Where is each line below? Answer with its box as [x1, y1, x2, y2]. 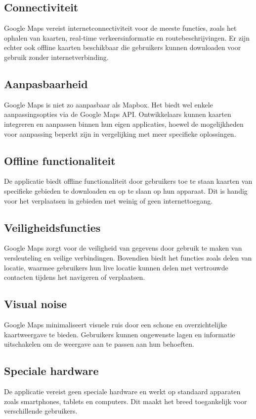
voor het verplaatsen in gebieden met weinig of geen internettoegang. [4, 195, 213, 206]
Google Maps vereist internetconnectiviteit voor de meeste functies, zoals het [4, 23, 237, 33]
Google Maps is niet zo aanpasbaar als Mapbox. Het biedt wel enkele [4, 99, 213, 109]
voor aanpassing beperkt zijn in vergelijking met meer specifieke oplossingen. [4, 128, 236, 139]
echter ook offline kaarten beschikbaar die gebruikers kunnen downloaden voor [4, 42, 241, 52]
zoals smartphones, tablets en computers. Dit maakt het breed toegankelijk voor [4, 396, 247, 406]
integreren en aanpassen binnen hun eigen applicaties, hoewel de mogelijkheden [4, 118, 244, 129]
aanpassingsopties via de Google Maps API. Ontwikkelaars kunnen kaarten [4, 109, 231, 119]
